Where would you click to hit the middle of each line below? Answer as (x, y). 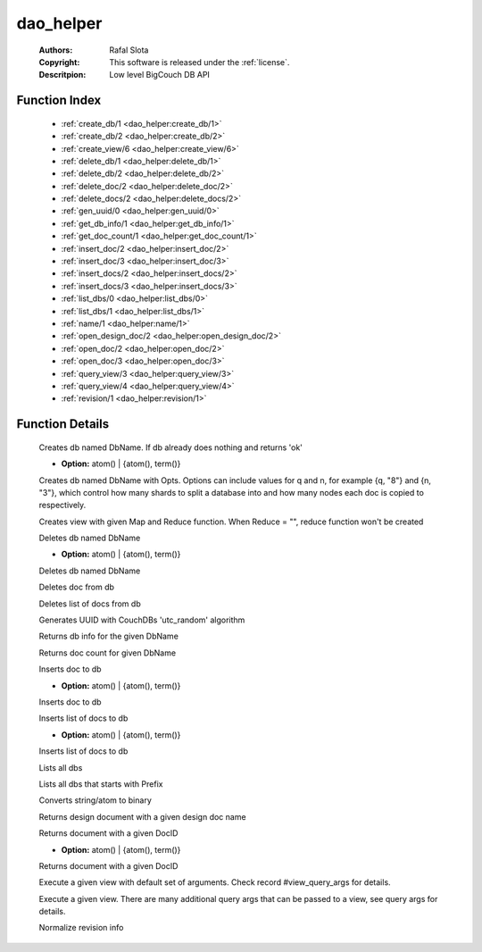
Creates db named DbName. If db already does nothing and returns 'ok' (171, 447)
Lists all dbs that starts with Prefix (101, 784)
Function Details (63, 424)
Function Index (59, 100)
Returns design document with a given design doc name (142, 816)
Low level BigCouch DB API (159, 75)
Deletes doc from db (77, 587)
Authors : (56, 50)
